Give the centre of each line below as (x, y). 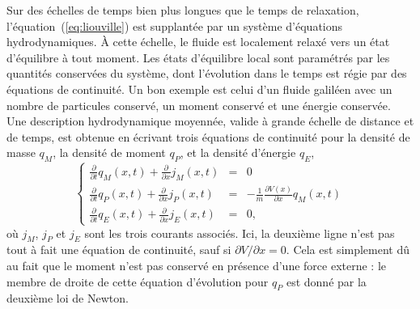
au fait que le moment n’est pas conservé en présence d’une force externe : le (196, 265)
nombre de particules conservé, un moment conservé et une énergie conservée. (199, 105)
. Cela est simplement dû (348, 250)
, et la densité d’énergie (238, 152)
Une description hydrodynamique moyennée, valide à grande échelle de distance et (210, 121)
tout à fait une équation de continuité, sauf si (119, 250)
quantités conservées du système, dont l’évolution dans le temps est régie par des (207, 73)
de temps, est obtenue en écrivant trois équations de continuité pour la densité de (208, 136)
